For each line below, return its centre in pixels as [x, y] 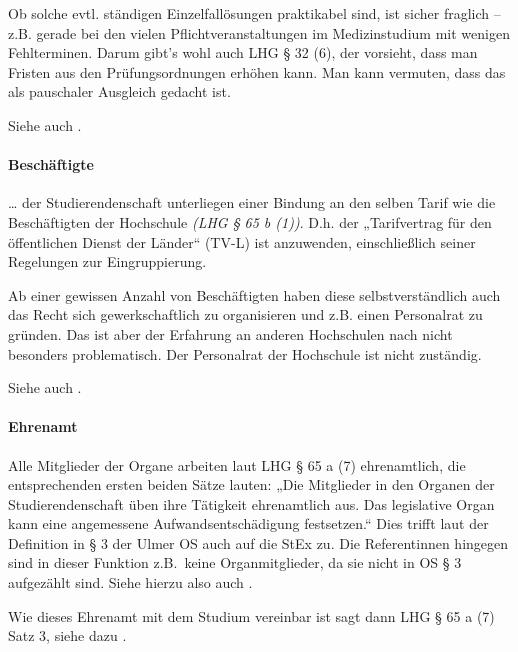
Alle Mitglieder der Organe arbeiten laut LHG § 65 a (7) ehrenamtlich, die [237, 464]
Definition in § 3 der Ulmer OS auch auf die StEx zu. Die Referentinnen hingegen [258, 542]
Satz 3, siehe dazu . [67, 635]
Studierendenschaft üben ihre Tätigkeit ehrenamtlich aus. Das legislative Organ [251, 503]
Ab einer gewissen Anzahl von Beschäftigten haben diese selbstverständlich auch [254, 294]
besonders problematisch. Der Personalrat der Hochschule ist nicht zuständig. [245, 353]
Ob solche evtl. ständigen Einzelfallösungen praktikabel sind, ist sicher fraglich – [254, 13]
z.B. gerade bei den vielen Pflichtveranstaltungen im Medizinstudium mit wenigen [259, 32]
